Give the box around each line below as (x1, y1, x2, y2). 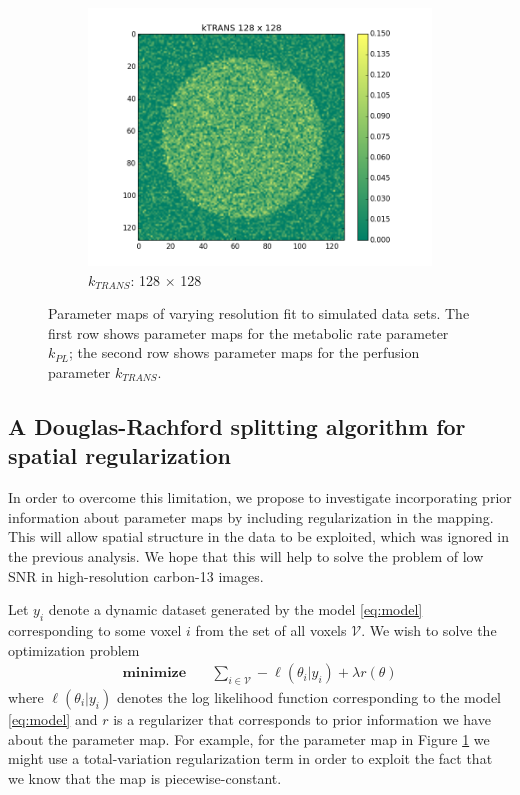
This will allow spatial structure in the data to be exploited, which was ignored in (8, 526, 509, 547)
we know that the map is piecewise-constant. (8, 767, 282, 788)
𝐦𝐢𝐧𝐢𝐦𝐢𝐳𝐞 (122, 666, 187, 681)
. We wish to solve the (361, 619, 497, 640)
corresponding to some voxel (8, 619, 182, 640)
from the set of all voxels (195, 619, 347, 640)
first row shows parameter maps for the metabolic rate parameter (48, 322, 449, 343)
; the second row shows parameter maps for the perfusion (69, 342, 420, 363)
